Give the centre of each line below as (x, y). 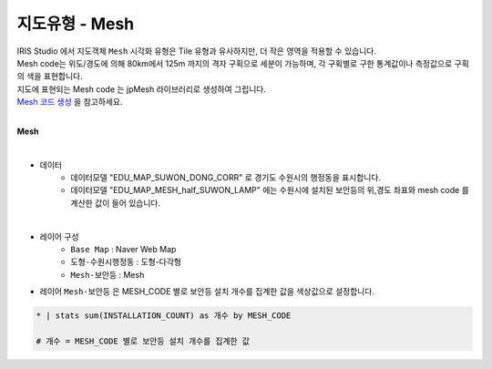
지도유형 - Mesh (76, 24)
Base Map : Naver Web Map (123, 250)
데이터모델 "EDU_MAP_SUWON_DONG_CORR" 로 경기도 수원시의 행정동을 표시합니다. (226, 178)
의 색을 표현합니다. (50, 77)
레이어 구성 (59, 236)
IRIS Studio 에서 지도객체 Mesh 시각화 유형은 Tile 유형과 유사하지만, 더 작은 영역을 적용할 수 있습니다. (197, 51)
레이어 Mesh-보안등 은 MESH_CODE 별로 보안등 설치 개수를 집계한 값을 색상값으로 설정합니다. (207, 292)
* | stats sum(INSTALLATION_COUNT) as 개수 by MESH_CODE (164, 316)
